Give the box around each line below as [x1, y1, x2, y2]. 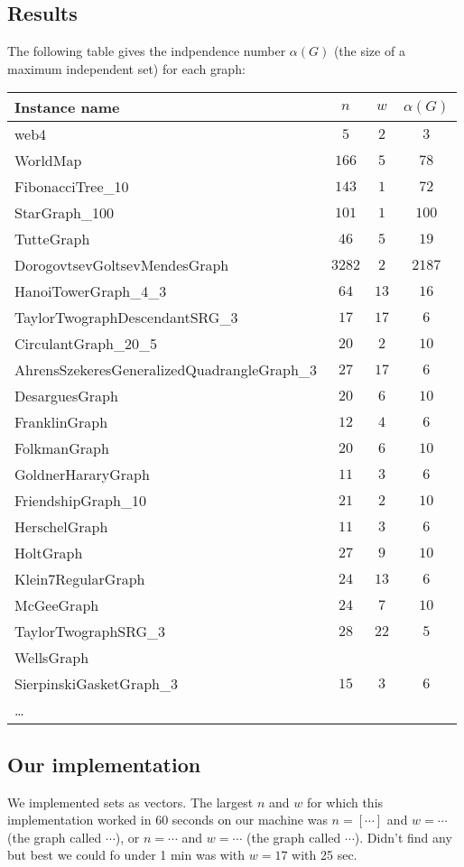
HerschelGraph [14, 516, 108, 538]
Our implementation [7, 750, 201, 778]
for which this [306, 792, 384, 811]
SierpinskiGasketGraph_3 [14, 673, 178, 695]
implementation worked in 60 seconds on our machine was [7, 810, 328, 829]
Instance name [14, 97, 120, 118]
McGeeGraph [14, 595, 99, 616]
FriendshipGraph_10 [14, 490, 146, 512]
